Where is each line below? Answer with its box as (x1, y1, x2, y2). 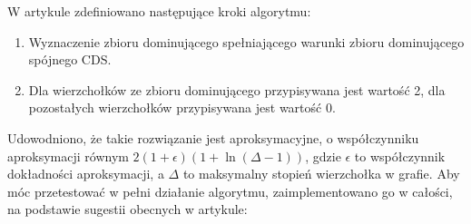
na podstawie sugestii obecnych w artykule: (7, 200, 248, 219)
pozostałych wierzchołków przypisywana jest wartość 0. (28, 98, 336, 117)
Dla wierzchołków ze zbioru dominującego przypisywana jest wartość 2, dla (28, 80, 446, 99)
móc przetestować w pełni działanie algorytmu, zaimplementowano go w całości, (7, 181, 453, 200)
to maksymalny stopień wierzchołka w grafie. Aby (182, 164, 460, 183)
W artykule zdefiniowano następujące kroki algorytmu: (7, 2, 311, 20)
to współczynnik (354, 146, 446, 165)
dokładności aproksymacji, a (7, 164, 164, 183)
